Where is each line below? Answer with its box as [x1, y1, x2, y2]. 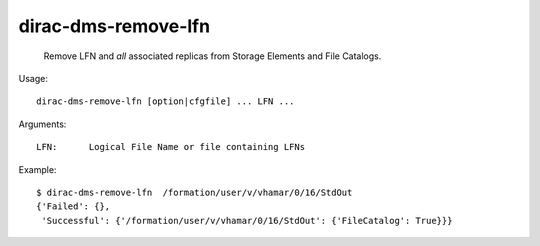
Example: [18, 163, 57, 175]
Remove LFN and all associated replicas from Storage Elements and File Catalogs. [43, 50, 382, 62]
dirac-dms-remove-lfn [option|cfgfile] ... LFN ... [36, 96, 295, 107]
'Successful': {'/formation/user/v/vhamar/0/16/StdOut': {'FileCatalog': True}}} [41, 215, 453, 226]
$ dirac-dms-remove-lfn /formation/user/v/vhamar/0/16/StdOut [36, 186, 353, 198]
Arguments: [18, 118, 67, 130]
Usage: [18, 72, 49, 84]
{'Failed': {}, [36, 201, 111, 212]
